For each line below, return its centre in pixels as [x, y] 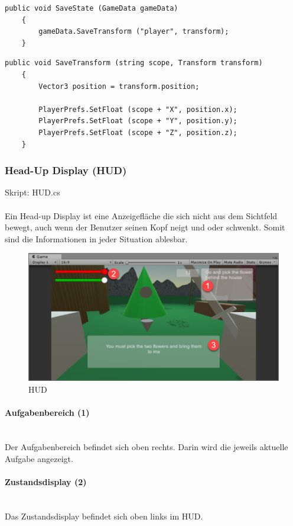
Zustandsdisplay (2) [46, 481]
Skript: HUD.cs [32, 192]
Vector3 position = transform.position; [119, 86]
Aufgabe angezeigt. [39, 458]
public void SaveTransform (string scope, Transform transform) [134, 63]
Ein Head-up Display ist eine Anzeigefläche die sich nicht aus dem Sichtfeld [141, 215]
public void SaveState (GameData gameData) [92, 8]
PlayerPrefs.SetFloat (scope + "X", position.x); [138, 109]
